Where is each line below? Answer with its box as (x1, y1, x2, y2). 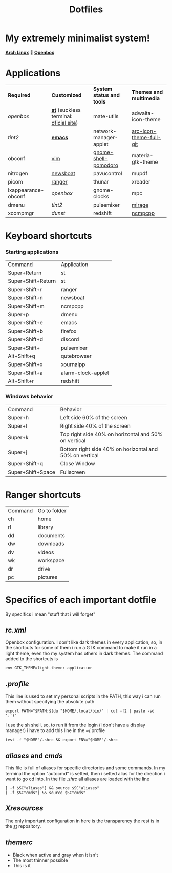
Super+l (8, 422, 27, 429)
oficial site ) (51, 119, 78, 126)
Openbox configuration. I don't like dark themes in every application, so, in (5, 639, 163, 645)
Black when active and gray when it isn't (12, 851, 98, 858)
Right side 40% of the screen (60, 422, 131, 429)
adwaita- (132, 109, 155, 116)
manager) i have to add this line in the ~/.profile (5, 727, 105, 734)
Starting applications (5, 248, 59, 255)
